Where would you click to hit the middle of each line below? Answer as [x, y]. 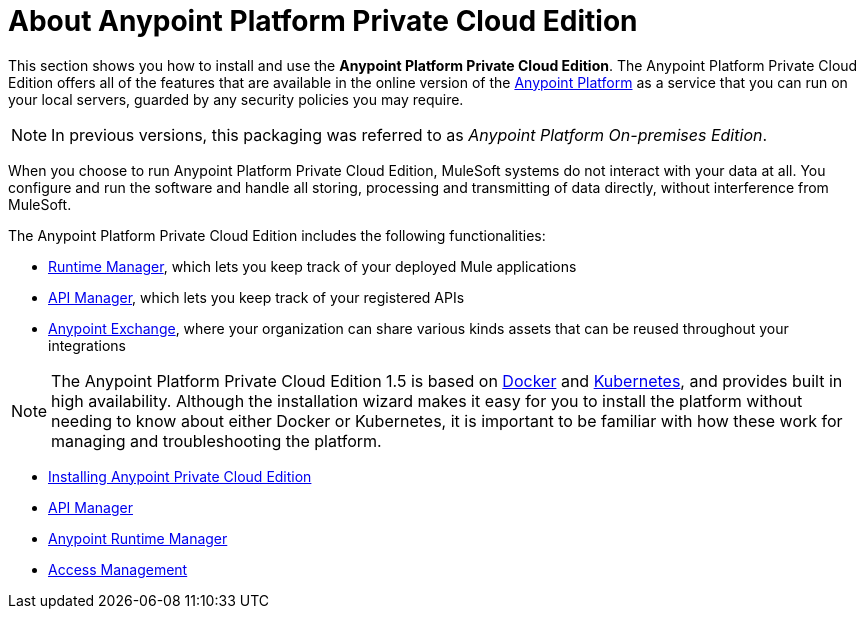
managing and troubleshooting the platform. [216, 440]
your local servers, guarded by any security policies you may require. [236, 99]
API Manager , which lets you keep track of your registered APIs [256, 297]
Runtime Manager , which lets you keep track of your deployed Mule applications [312, 266]
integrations [87, 345]
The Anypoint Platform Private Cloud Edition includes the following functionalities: [277, 235]
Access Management [118, 569]
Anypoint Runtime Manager [138, 538]
